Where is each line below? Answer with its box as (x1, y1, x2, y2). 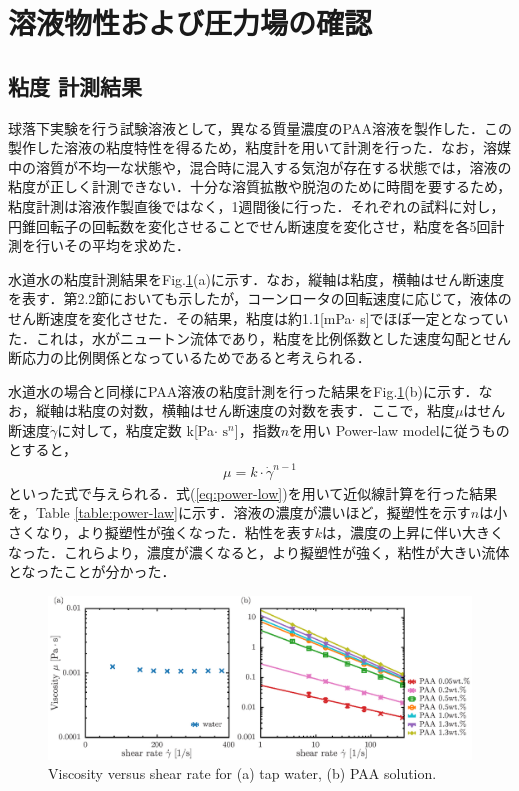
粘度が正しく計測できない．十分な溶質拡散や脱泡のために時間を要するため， (8, 176, 512, 197)
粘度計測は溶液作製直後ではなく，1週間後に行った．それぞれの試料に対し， (8, 195, 505, 216)
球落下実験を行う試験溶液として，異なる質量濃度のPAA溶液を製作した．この (8, 117, 512, 138)
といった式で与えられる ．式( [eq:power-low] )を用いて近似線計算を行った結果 (8, 482, 498, 503)
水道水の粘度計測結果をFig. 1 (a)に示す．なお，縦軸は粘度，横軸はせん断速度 (8, 268, 505, 289)
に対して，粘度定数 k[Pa (57, 419, 214, 440)
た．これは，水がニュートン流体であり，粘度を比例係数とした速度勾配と (8, 327, 483, 348)
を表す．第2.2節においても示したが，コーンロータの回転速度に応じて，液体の (8, 288, 512, 309)
